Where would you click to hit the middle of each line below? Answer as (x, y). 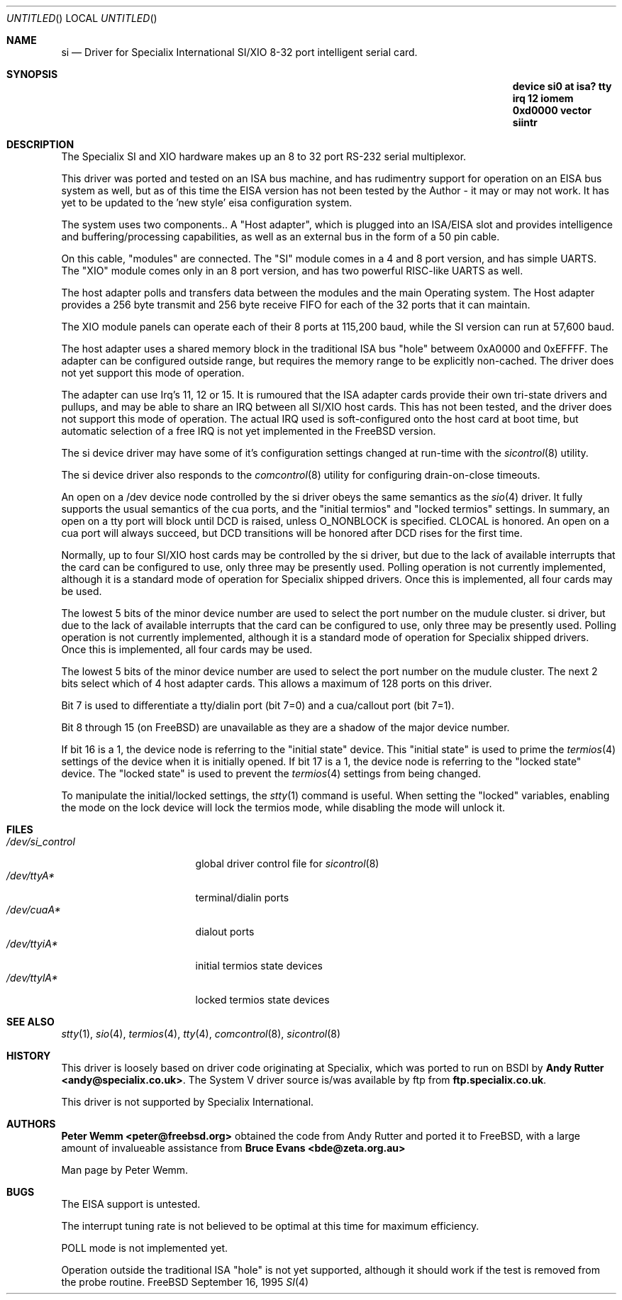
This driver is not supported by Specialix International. (188, 1102)
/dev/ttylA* (32, 978)
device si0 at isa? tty (562, 86)
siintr (525, 122)
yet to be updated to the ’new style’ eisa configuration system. (207, 202)
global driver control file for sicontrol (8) (287, 863)
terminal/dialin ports (242, 898)
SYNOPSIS (32, 74)
